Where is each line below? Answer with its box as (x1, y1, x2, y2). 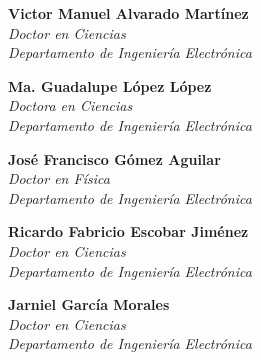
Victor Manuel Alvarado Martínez (8, 3, 249, 23)
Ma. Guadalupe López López (8, 75, 212, 96)
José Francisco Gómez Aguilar (8, 148, 221, 169)
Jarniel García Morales (8, 294, 170, 315)
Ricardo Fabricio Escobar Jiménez (8, 221, 249, 242)
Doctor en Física (8, 168, 110, 189)
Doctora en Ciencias (8, 95, 133, 116)
